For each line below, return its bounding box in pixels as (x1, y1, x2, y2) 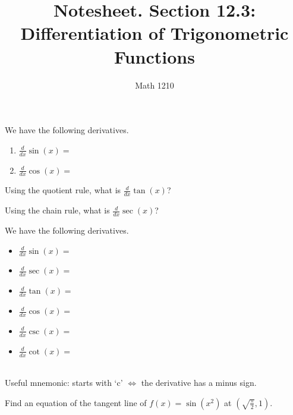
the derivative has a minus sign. (141, 376, 257, 389)
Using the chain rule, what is (5, 204, 110, 216)
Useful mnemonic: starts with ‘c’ (5, 376, 123, 389)
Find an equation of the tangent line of (5, 396, 147, 408)
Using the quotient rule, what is (5, 184, 121, 196)
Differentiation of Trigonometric (20, 21, 289, 45)
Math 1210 (135, 78, 174, 91)
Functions (114, 44, 195, 68)
